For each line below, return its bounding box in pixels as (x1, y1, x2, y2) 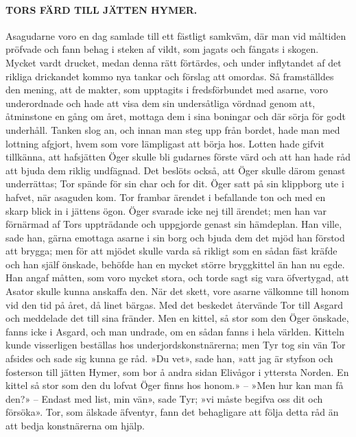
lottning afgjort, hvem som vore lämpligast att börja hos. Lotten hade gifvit (5, 136, 324, 150)
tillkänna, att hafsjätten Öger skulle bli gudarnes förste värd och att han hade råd (5, 150, 351, 164)
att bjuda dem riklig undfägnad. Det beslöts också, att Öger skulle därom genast (5, 163, 346, 177)
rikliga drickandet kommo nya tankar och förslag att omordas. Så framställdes (5, 69, 334, 83)
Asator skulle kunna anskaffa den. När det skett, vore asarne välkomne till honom (5, 284, 350, 298)
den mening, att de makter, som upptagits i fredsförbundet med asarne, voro (5, 82, 328, 97)
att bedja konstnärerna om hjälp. (5, 418, 145, 433)
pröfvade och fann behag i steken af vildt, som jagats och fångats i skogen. (5, 42, 319, 56)
